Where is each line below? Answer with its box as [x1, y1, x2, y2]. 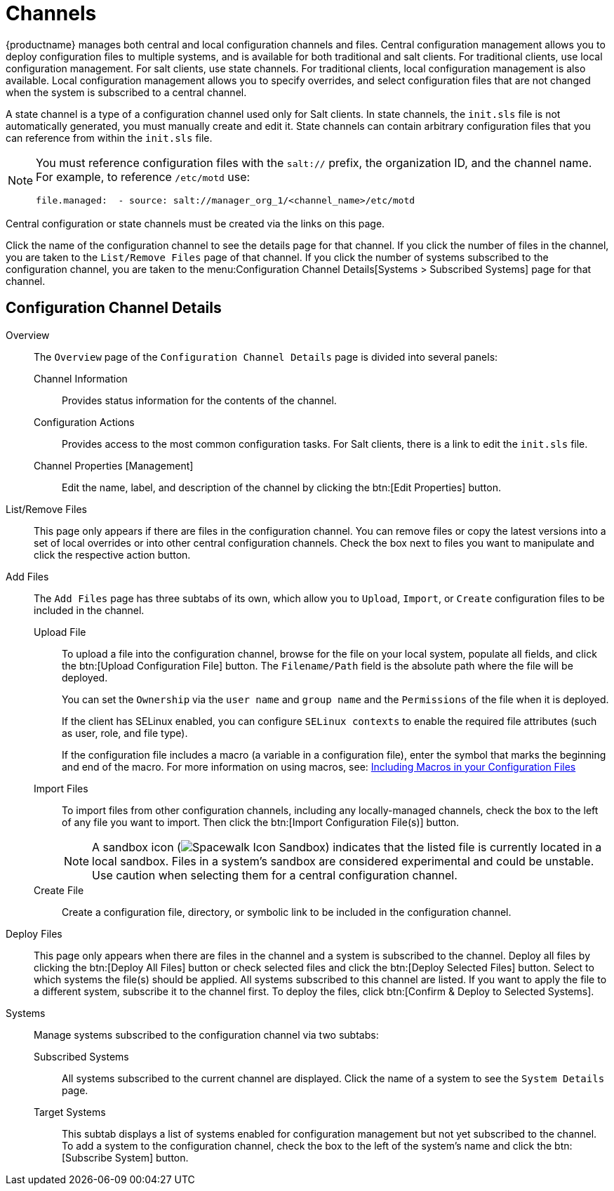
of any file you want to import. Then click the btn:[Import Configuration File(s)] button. [62, 816, 460, 828]
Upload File [34, 625, 86, 638]
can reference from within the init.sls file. [6, 131, 213, 144]
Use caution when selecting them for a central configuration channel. [92, 867, 458, 882]
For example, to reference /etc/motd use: [36, 169, 251, 184]
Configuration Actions [34, 415, 135, 428]
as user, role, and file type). [62, 726, 188, 739]
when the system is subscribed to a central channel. [6, 86, 247, 98]
